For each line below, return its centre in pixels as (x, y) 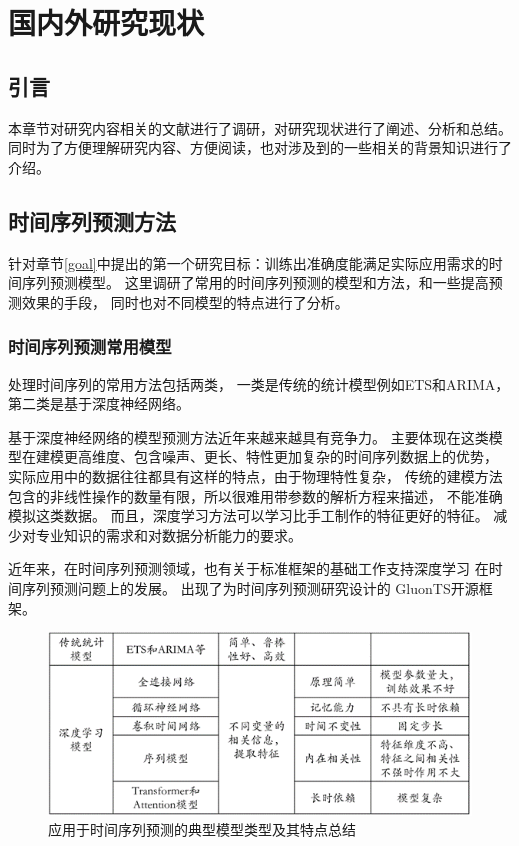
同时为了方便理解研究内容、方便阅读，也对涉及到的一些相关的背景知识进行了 (260, 147)
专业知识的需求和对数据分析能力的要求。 (168, 534)
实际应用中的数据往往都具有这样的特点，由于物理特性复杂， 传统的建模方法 (255, 475)
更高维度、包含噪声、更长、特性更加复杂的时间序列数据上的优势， (280, 456)
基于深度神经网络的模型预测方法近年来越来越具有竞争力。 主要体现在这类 (248, 436)
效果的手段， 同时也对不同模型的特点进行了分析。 (185, 301)
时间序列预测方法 (92, 220)
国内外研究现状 (106, 22)
